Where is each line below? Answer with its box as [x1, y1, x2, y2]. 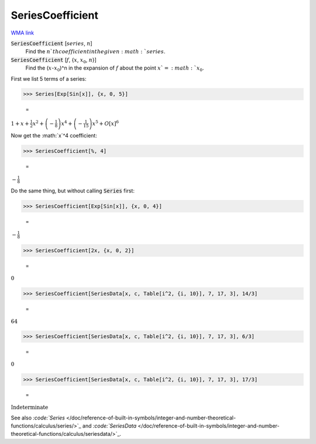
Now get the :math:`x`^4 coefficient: [11, 132, 98, 139]
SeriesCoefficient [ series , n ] [11, 40, 93, 47]
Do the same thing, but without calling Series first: [11, 187, 135, 194]
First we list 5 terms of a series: [11, 75, 87, 82]
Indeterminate [11, 404, 49, 411]
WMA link [11, 29, 35, 36]
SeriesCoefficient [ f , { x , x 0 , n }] [11, 56, 97, 64]
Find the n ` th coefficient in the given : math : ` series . [25, 48, 166, 55]
